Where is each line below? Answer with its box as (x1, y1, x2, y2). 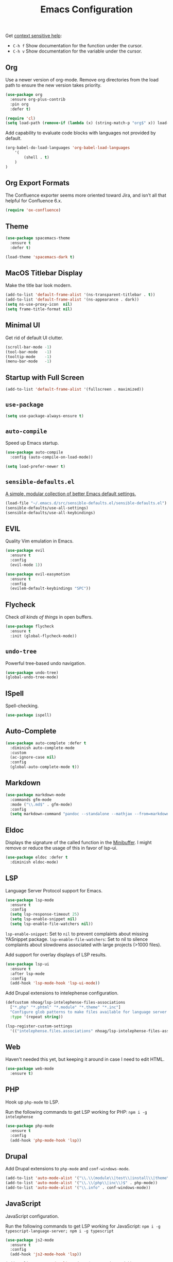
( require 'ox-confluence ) (5, 207, 61, 213)
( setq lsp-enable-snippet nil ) (10, 917, 77, 922)
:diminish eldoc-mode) (10, 860, 59, 865)
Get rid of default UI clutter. (5, 335, 63, 341)
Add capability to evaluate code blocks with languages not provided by (5, 130, 156, 136)
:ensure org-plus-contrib (10, 97, 66, 102)
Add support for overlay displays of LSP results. (5, 951, 107, 958)
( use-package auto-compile (5, 450, 63, 455)
